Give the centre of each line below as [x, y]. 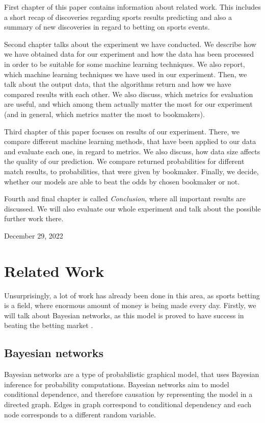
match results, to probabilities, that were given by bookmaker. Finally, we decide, [131, 171]
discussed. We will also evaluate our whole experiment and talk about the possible [132, 208]
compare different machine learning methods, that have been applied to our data [130, 141]
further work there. [34, 218]
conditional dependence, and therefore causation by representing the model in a [128, 394]
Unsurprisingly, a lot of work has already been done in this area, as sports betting [132, 295]
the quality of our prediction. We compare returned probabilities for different [124, 161]
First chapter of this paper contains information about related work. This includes [132, 7]
